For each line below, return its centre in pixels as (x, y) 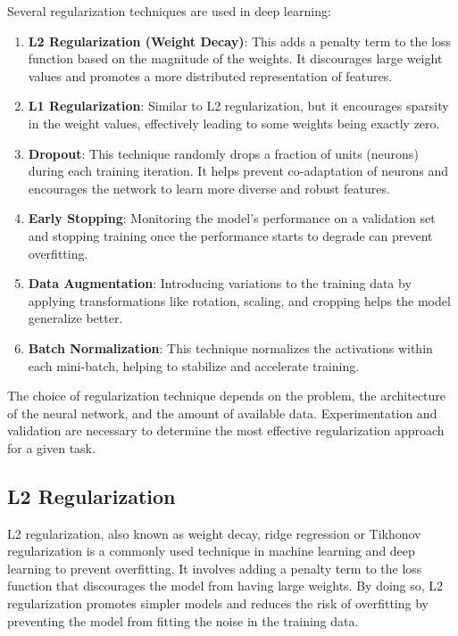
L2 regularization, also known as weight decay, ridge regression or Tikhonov (214, 533)
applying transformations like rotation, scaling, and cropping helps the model (239, 300)
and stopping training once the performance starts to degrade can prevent (230, 235)
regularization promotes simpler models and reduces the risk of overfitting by (218, 603)
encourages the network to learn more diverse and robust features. (209, 188)
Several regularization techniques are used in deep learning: (169, 11)
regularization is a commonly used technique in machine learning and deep (211, 551)
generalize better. (75, 318)
